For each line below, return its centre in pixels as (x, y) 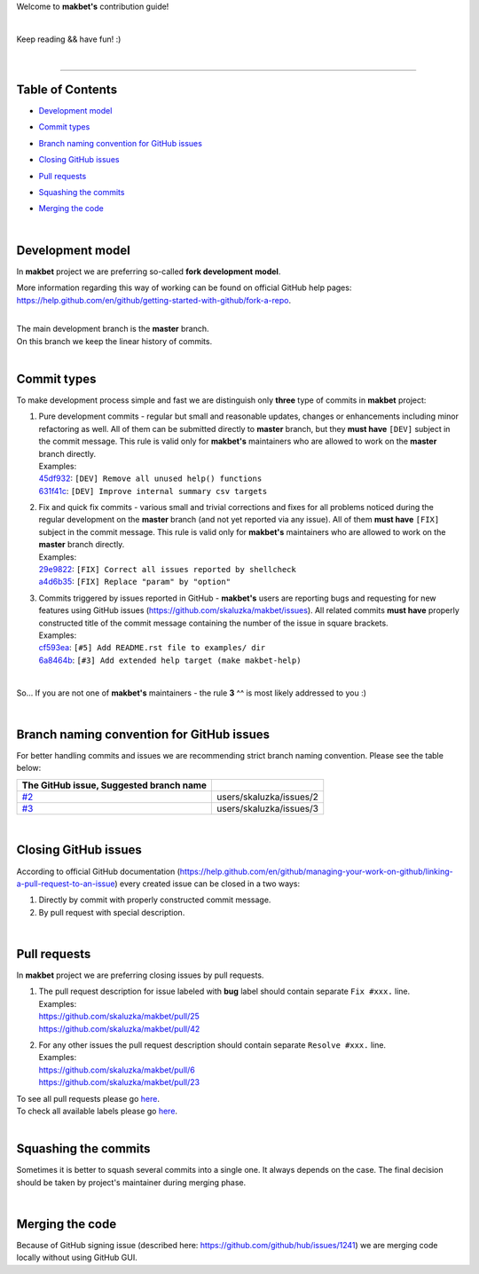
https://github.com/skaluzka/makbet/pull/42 (119, 1028)
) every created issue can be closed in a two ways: (208, 884)
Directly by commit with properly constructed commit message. (155, 900)
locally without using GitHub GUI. (77, 1258)
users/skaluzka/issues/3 (268, 808)
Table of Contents (67, 89)
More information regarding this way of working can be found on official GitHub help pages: (184, 287)
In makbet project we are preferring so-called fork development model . (149, 271)
